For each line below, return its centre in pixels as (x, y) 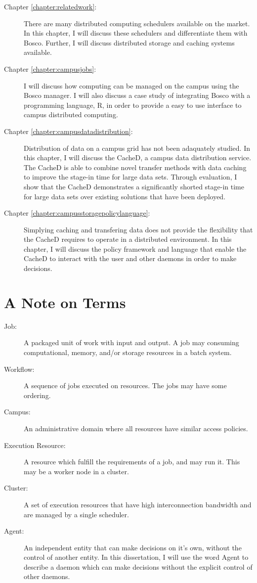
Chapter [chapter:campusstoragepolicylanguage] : (77, 213)
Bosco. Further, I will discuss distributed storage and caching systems (129, 42)
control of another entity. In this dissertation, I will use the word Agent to (136, 557)
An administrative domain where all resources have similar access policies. (136, 428)
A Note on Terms (65, 302)
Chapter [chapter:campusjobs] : (50, 68)
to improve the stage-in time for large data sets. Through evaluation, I (130, 177)
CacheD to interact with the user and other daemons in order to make (130, 258)
